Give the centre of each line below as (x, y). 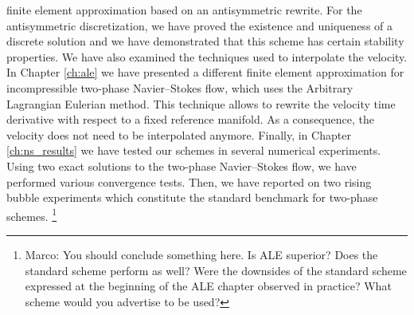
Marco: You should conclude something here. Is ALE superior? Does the (201, 254)
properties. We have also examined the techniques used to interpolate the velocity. (207, 56)
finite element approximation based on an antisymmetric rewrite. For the (184, 10)
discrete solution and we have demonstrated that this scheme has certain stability (205, 41)
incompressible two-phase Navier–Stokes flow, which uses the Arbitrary (180, 87)
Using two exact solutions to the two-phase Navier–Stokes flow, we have (182, 165)
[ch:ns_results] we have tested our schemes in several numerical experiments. (194, 150)
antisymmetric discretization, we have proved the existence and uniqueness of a (200, 25)
